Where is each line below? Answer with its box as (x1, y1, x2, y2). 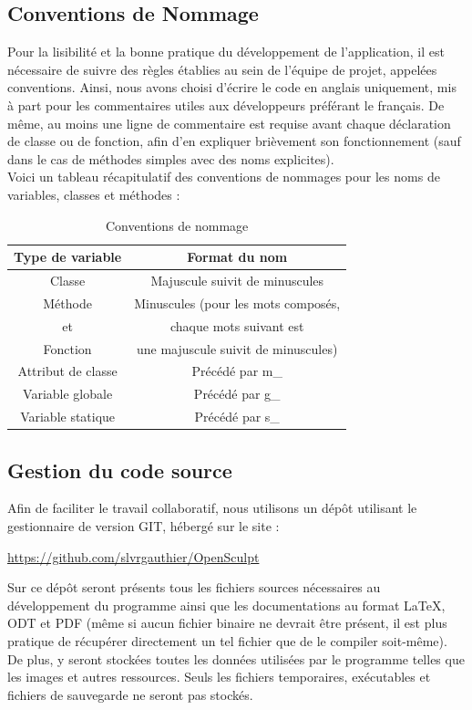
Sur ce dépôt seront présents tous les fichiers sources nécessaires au (7, 578, 381, 597)
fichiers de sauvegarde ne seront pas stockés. (7, 684, 253, 704)
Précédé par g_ (193, 384, 281, 403)
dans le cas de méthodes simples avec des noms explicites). (7, 149, 334, 168)
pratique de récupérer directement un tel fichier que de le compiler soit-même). (7, 631, 447, 650)
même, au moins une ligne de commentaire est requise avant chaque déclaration (7, 113, 451, 132)
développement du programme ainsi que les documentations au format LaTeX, (7, 595, 446, 614)
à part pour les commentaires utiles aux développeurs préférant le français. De (7, 95, 445, 114)
